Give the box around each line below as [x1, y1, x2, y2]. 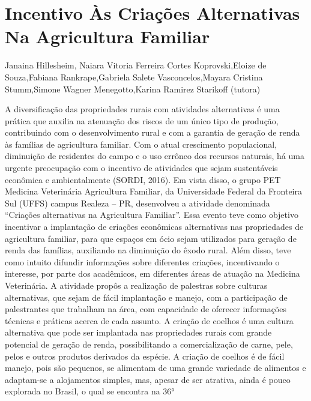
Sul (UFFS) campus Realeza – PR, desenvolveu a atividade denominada [5, 196, 270, 209]
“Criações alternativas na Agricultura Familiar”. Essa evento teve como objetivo [5, 208, 298, 221]
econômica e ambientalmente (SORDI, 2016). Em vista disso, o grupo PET [5, 173, 281, 185]
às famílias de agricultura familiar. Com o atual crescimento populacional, [5, 137, 277, 150]
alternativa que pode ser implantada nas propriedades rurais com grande [5, 326, 272, 339]
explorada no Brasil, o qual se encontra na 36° [5, 385, 175, 397]
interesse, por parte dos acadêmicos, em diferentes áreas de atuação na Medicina [5, 267, 300, 280]
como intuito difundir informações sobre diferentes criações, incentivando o [5, 255, 280, 268]
